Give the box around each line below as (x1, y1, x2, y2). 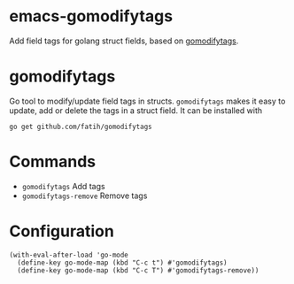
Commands (9, 152, 97, 172)
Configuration (9, 221, 115, 241)
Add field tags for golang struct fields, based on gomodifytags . (9, 35, 239, 46)
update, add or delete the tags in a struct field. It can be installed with (9, 104, 263, 116)
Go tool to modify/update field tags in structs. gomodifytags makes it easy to (9, 96, 286, 106)
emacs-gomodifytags (9, 6, 174, 27)
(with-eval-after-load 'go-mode (9, 250, 128, 259)
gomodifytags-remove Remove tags (21, 190, 148, 201)
